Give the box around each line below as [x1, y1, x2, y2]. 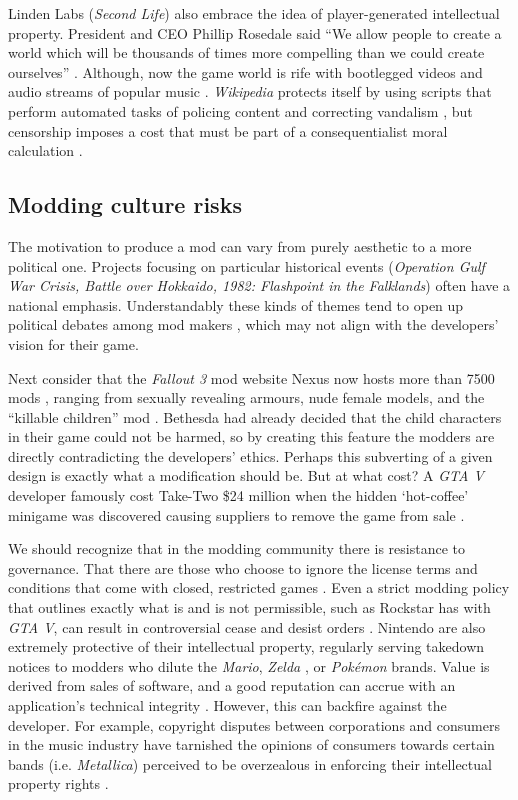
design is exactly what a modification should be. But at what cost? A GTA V [8, 465, 484, 486]
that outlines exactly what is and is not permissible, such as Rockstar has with [8, 597, 491, 618]
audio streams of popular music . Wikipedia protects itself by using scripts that [8, 81, 492, 102]
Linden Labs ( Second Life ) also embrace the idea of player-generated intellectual [8, 3, 500, 23]
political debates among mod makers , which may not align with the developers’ [8, 314, 499, 335]
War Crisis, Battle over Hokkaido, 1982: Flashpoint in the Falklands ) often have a [8, 275, 511, 296]
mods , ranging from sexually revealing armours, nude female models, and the [8, 387, 485, 408]
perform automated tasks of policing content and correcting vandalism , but [8, 100, 473, 121]
